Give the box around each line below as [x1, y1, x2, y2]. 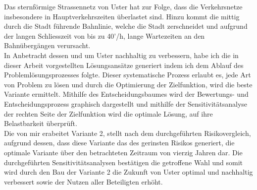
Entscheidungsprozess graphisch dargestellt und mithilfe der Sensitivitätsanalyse [4, 98, 248, 109]
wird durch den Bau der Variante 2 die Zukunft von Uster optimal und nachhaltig [4, 167, 253, 177]
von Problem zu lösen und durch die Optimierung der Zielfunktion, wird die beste [4, 79, 253, 89]
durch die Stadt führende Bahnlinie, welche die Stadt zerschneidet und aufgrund [4, 21, 248, 31]
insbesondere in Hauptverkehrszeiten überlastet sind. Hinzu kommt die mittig [4, 11, 240, 21]
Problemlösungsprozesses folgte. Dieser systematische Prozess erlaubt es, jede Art [4, 69, 251, 80]
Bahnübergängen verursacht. [4, 40, 91, 51]
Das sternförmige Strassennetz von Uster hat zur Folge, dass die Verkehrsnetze [4, 1, 243, 11]
